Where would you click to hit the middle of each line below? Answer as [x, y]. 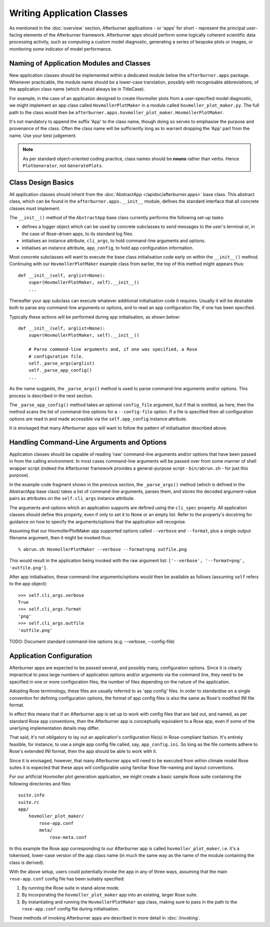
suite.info [31, 795]
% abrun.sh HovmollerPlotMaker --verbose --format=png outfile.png [102, 549]
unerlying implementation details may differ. [54, 728]
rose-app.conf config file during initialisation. [70, 909]
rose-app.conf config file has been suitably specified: [67, 878]
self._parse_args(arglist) [61, 363]
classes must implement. [35, 208]
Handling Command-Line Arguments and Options [88, 442]
